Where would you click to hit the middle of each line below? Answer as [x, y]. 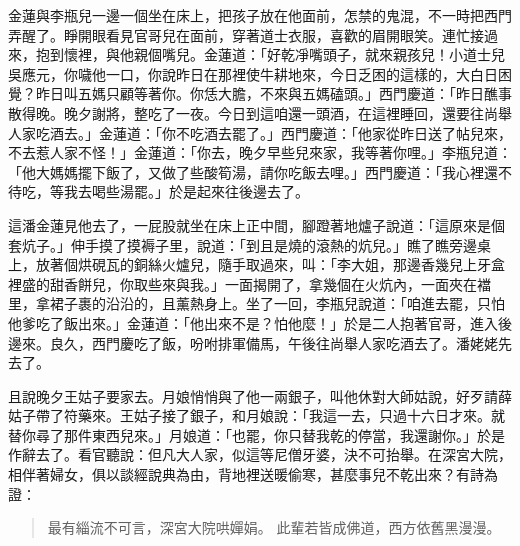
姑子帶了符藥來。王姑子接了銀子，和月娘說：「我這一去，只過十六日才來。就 [256, 415]
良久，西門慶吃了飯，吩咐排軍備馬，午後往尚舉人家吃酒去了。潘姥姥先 [280, 342]
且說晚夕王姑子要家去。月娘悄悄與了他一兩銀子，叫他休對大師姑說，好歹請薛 [260, 395]
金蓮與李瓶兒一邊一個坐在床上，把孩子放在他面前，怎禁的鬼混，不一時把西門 [260, 15]
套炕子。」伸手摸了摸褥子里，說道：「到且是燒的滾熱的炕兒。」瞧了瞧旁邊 [242, 244]
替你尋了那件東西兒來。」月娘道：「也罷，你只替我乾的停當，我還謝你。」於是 [256, 434]
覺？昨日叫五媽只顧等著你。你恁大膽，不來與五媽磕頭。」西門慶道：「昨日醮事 [260, 93]
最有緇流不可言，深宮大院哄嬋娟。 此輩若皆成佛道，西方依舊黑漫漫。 [274, 527]
